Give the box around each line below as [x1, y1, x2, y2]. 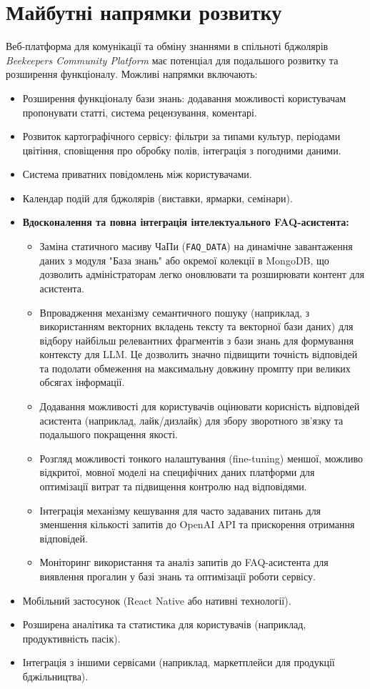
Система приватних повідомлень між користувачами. [22, 167, 252, 182]
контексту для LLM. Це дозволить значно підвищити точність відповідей [39, 347, 358, 362]
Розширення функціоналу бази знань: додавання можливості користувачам [22, 90, 346, 105]
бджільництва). [22, 668, 89, 683]
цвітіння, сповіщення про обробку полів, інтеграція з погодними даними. [22, 142, 341, 157]
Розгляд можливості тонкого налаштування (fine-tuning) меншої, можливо [39, 450, 363, 465]
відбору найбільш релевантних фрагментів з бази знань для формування [39, 332, 354, 347]
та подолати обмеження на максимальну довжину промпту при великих [39, 360, 351, 375]
